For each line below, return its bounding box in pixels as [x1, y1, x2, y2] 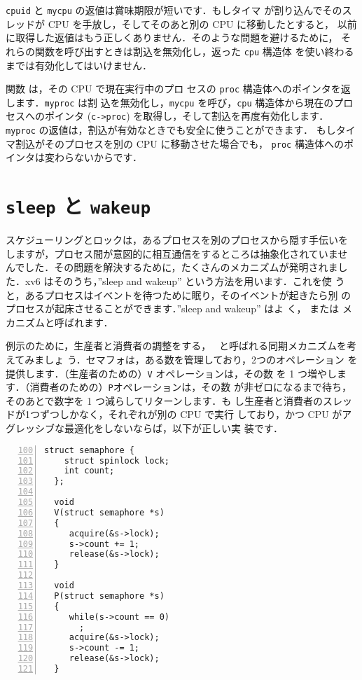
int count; [64, 466, 115, 476]
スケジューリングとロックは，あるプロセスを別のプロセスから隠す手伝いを [6, 233, 349, 247]
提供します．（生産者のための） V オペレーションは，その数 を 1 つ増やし [6, 366, 337, 380]
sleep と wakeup [6, 191, 151, 220]
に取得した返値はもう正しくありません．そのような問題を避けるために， [6, 30, 338, 45]
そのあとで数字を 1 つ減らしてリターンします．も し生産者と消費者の [6, 393, 323, 408]
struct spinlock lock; [64, 455, 169, 466]
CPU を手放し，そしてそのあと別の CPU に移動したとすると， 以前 [48, 16, 357, 31]
